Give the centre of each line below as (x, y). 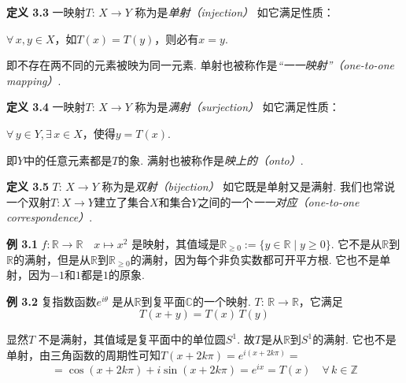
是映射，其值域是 (176, 243)
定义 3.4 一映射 (46, 107)
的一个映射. (221, 301)
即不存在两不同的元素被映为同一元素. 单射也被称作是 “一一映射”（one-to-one (201, 65)
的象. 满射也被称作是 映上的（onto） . (211, 160)
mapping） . (34, 80)
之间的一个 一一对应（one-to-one (279, 201)
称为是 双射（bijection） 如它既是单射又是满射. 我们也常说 (248, 186)
